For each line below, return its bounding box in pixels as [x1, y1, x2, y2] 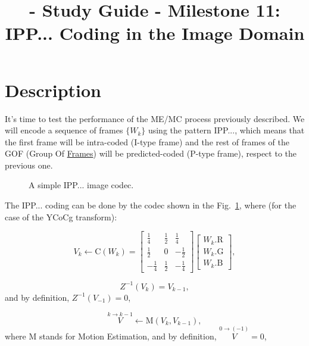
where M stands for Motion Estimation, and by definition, [5, 329, 217, 342]
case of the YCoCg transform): [5, 210, 117, 223]
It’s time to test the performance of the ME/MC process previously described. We [5, 112, 305, 124]
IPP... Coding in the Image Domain [5, 21, 305, 45]
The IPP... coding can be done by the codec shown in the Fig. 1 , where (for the [5, 199, 296, 211]
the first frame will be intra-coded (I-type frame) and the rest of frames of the [5, 135, 290, 148]
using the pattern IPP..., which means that [148, 124, 305, 136]
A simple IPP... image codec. [29, 179, 134, 191]
